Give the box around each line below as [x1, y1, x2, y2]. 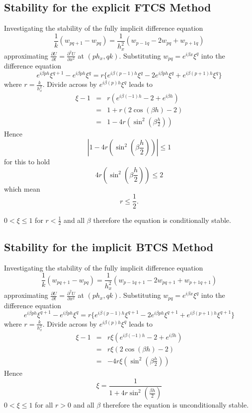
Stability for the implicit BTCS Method [4, 239, 214, 254]
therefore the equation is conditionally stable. [93, 214, 231, 225]
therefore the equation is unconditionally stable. [102, 400, 249, 410]
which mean [4, 183, 40, 194]
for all [35, 400, 53, 410]
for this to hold [4, 156, 50, 167]
